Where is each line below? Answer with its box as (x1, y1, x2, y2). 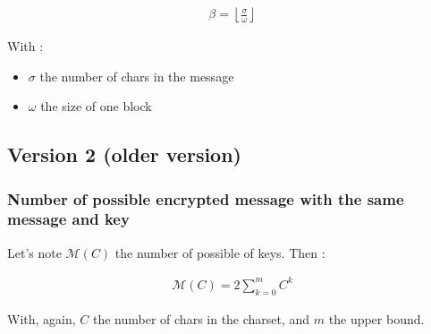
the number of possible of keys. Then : (114, 243, 325, 261)
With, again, (7, 309, 76, 328)
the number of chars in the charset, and (92, 309, 310, 328)
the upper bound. (328, 309, 425, 328)
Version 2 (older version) (7, 141, 241, 168)
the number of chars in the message (39, 66, 234, 85)
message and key (7, 208, 130, 230)
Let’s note (7, 243, 62, 261)
